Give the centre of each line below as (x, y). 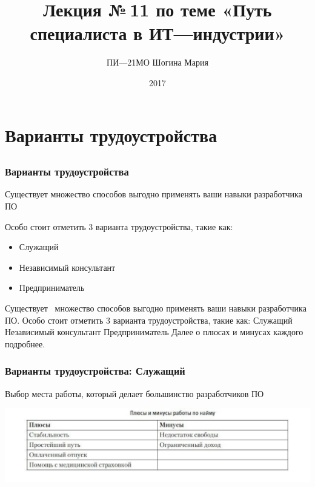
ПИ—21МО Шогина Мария (157, 62)
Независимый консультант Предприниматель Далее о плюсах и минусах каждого (154, 332)
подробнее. (25, 343)
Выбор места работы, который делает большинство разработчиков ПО (134, 393)
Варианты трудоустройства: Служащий (95, 371)
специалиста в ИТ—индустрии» (157, 33)
